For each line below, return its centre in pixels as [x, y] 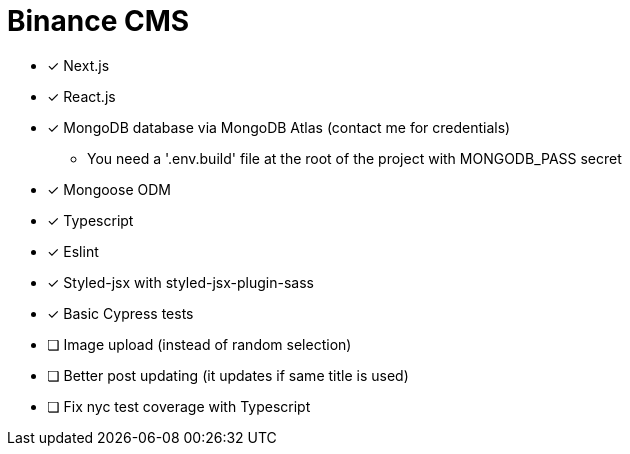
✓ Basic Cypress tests [120, 313]
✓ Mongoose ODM [109, 189]
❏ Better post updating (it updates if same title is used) [228, 375]
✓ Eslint [73, 251]
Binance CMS [98, 21]
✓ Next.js [78, 65]
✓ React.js [81, 96]
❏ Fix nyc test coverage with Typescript [179, 406]
